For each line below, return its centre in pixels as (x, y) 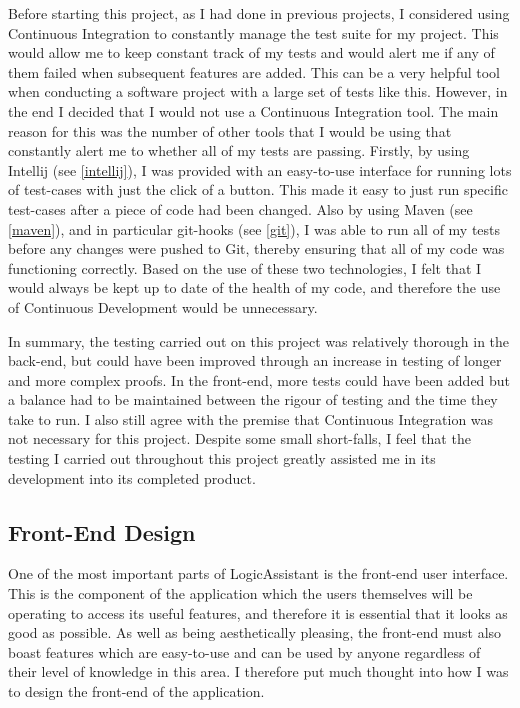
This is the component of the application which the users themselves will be (240, 593)
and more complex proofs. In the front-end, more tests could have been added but (259, 379)
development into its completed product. (132, 477)
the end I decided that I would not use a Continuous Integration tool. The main (253, 110)
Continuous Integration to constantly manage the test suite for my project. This (253, 32)
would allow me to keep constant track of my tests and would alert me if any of (251, 52)
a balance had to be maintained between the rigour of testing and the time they (253, 399)
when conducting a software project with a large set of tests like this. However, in (258, 91)
